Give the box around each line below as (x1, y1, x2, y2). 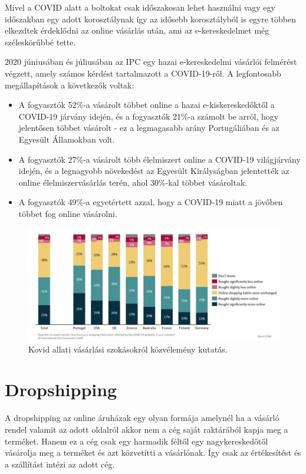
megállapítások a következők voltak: (5, 78, 134, 91)
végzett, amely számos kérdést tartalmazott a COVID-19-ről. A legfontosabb (5, 67, 281, 79)
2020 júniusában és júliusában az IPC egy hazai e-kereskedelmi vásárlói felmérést (5, 55, 297, 68)
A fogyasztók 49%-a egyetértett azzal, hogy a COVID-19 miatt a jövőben (18, 196, 283, 208)
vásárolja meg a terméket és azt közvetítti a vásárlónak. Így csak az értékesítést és (5, 446, 301, 459)
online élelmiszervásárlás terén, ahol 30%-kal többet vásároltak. (18, 176, 248, 188)
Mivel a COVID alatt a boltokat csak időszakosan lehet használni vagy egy (5, 1, 275, 13)
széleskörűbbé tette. (5, 35, 76, 48)
